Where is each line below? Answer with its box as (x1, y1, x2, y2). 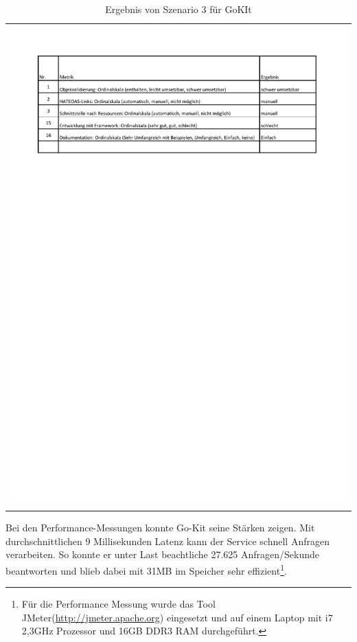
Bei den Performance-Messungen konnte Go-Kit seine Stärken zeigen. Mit (5, 520, 315, 535)
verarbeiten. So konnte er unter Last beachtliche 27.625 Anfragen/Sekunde (5, 547, 320, 562)
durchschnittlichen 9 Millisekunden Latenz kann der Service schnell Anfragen (5, 533, 330, 548)
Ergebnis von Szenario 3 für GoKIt (105, 2, 252, 16)
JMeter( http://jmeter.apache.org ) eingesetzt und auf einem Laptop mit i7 (21, 610, 333, 624)
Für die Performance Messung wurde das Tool (21, 597, 216, 611)
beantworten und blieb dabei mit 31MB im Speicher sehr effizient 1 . (5, 562, 287, 577)
